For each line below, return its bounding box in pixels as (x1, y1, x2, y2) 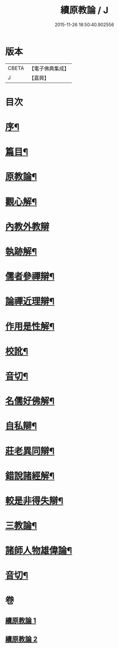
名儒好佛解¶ (5, 396, 55, 407)
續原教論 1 (5, 616, 37, 625)
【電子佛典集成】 (29, 65, 69, 72)
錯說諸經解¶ (5, 470, 55, 481)
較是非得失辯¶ (5, 495, 64, 507)
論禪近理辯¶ (5, 296, 55, 307)
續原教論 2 (5, 635, 38, 643)
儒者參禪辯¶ (5, 271, 55, 282)
